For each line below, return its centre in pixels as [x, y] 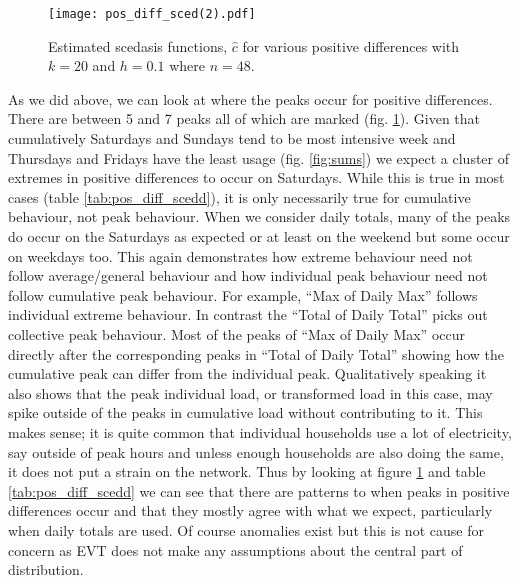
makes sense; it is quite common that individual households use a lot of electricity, [260, 431]
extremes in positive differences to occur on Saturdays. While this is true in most [256, 177]
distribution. [46, 569]
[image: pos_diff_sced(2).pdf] [152, 14]
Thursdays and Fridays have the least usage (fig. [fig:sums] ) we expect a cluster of [259, 157]
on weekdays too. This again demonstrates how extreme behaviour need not [240, 255]
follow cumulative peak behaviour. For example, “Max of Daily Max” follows [243, 294]
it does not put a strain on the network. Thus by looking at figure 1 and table [247, 471]
